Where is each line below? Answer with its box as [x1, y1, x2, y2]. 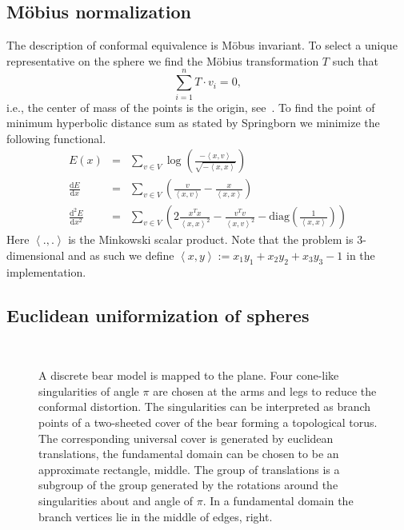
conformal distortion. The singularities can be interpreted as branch [38, 398, 371, 415]
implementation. [6, 263, 86, 280]
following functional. [6, 130, 106, 146]
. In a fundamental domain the [202, 492, 354, 508]
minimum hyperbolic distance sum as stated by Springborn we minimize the [6, 114, 380, 131]
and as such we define [68, 246, 174, 263]
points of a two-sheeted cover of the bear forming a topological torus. [38, 413, 378, 430]
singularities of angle [38, 382, 139, 399]
